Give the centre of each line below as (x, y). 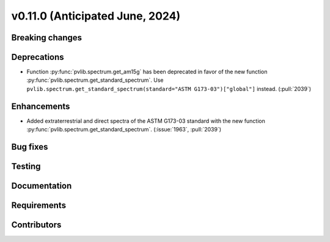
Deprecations (38, 57)
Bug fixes (30, 147)
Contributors (36, 225)
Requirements (39, 206)
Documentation (42, 186)
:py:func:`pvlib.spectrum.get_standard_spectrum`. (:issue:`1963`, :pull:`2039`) (124, 130)
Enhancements (41, 106)
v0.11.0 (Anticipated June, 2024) (96, 16)
